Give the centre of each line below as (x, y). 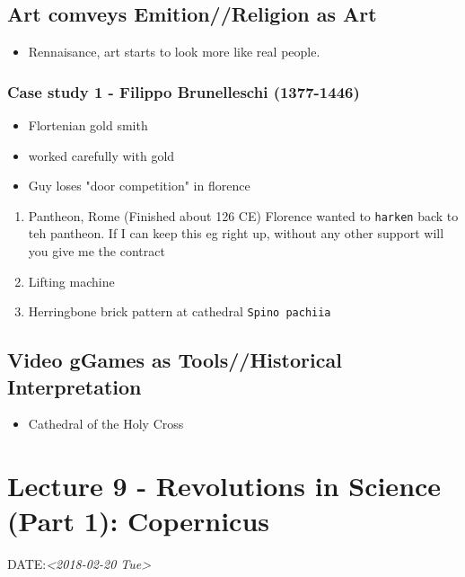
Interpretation (75, 386)
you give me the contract (97, 251)
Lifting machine (71, 281)
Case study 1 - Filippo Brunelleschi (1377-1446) (184, 91)
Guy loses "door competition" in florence (139, 186)
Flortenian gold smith (88, 125)
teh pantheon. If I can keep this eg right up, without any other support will (236, 233)
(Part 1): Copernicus (138, 521)
